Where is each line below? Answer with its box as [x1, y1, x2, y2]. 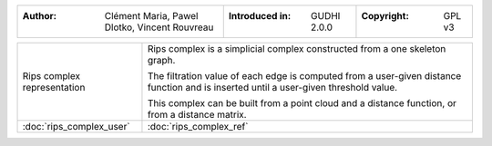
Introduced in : [228, 10, 292, 22]
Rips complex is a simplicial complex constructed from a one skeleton [147, 43, 446, 54]
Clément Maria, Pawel [104, 10, 199, 22]
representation [22, 82, 86, 93]
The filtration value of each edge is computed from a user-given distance [147, 70, 462, 82]
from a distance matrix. [147, 109, 247, 121]
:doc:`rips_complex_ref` [147, 121, 249, 132]
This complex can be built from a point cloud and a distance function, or [147, 97, 457, 109]
